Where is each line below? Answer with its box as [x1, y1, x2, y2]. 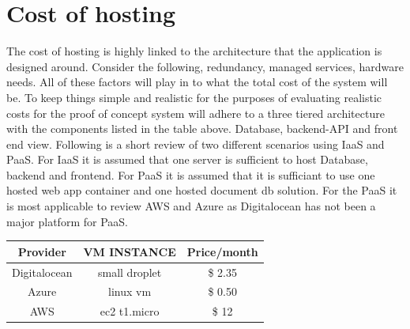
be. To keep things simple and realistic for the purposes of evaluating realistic [6, 89, 382, 105]
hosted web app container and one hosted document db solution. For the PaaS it [6, 182, 397, 199]
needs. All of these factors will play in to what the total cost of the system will [6, 74, 388, 90]
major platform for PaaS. [6, 213, 128, 229]
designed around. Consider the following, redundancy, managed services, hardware [6, 58, 404, 74]
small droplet [97, 263, 162, 280]
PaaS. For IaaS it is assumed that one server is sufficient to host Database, [6, 151, 368, 168]
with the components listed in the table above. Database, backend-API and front [6, 120, 398, 137]
